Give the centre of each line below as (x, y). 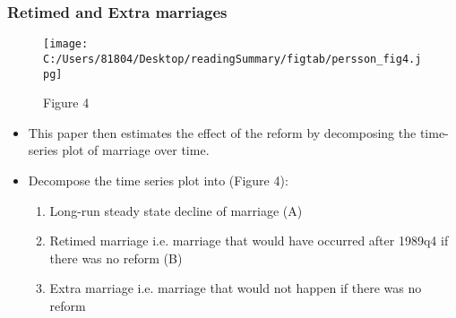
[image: (66, 44)
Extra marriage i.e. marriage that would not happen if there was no (236, 288)
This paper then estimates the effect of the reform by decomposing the (222, 132)
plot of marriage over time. (136, 150)
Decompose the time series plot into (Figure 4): (158, 180)
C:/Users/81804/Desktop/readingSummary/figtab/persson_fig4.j (232, 59)
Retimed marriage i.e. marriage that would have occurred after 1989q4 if (249, 241)
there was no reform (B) (116, 258)
